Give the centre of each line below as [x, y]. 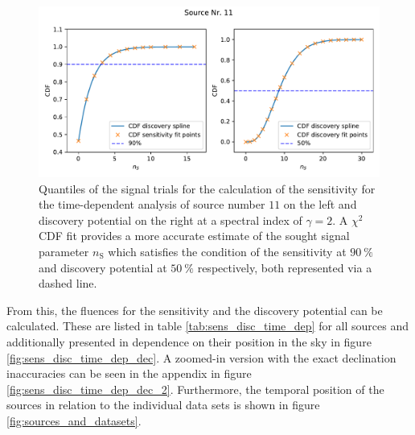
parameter [64, 251]
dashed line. [68, 283]
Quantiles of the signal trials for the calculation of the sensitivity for [207, 188]
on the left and [320, 204]
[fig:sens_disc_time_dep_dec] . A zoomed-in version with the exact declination [201, 357]
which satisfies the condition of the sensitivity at [227, 251]
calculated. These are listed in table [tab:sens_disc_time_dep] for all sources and [207, 326]
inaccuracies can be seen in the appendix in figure [129, 373]
